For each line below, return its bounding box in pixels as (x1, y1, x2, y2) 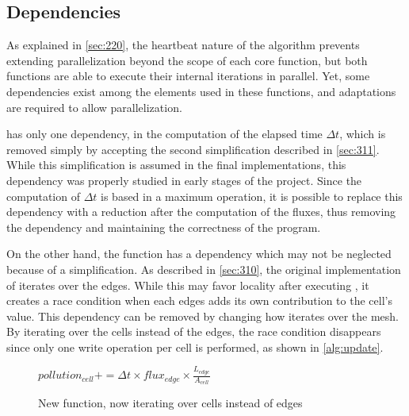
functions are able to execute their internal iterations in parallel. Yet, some (6, 67, 370, 84)
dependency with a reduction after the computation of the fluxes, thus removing (6, 203, 396, 220)
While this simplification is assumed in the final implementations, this (6, 156, 346, 173)
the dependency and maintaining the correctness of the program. (6, 218, 321, 235)
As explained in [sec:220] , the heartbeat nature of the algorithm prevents (6, 37, 360, 53)
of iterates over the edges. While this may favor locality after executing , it (6, 276, 369, 293)
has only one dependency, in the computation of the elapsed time (6, 125, 323, 142)
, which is (339, 125, 386, 142)
